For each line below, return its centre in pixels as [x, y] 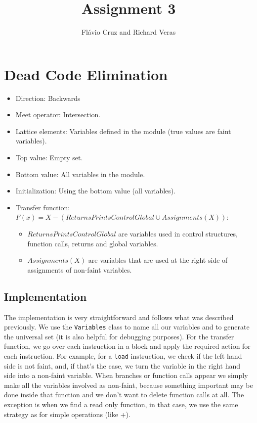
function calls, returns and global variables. [93, 243]
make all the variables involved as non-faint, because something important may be [128, 385]
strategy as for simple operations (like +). [67, 414]
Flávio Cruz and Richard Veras [128, 32]
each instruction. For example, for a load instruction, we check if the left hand [123, 356]
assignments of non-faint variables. [80, 269]
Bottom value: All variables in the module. [80, 174]
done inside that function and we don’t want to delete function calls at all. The [124, 395]
